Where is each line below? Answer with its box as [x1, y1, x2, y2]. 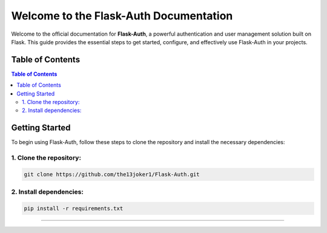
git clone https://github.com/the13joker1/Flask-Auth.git [24, 171, 200, 178]
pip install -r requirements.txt [24, 205, 124, 212]
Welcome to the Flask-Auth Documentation [11, 9, 233, 22]
